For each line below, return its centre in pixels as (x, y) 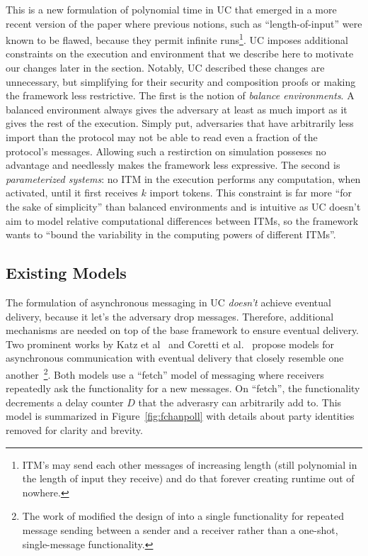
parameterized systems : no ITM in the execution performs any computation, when (183, 178)
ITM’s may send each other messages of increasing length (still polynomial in (190, 464)
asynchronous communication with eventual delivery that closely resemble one (175, 358)
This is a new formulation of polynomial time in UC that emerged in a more (171, 9)
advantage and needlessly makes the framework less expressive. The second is (173, 165)
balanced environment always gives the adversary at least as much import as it (177, 109)
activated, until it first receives (72, 193)
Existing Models (66, 273)
